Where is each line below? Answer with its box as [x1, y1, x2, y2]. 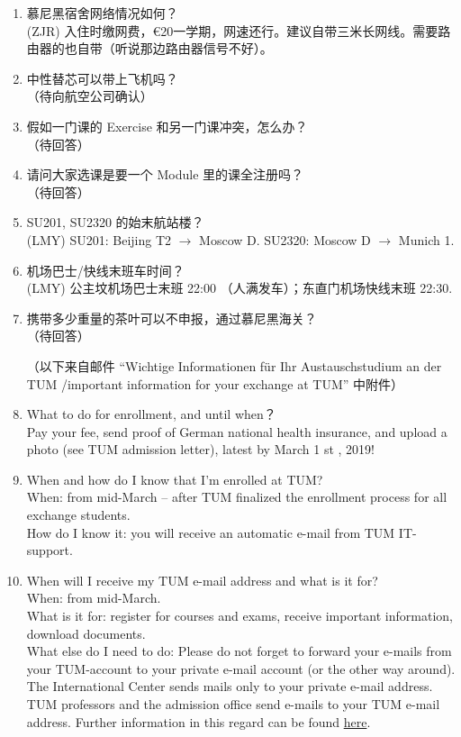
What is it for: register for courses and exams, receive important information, [26, 606, 453, 625]
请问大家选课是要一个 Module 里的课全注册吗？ [26, 165, 304, 184]
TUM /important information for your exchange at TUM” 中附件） [26, 374, 404, 393]
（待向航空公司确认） [26, 86, 153, 105]
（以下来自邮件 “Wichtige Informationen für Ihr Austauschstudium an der [26, 356, 442, 375]
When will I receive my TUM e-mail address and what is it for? [26, 570, 378, 589]
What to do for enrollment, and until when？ [26, 405, 276, 423]
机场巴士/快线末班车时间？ [26, 260, 185, 279]
